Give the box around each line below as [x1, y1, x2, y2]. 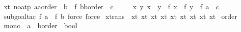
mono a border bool [3, 20, 78, 31]
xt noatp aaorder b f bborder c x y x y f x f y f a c [3, 1, 219, 11]
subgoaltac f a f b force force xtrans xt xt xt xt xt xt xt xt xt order [3, 11, 237, 21]
